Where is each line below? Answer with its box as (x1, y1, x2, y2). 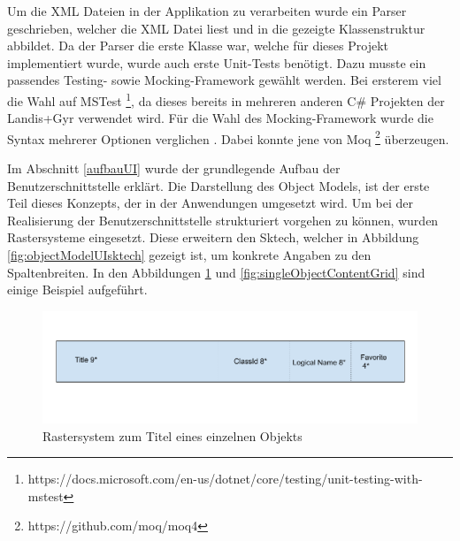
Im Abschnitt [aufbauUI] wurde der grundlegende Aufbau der (7, 159, 341, 178)
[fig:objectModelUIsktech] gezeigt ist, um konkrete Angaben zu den (7, 246, 372, 264)
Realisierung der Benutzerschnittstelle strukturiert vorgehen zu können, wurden (7, 210, 439, 229)
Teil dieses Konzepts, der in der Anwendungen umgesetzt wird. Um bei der (7, 194, 413, 212)
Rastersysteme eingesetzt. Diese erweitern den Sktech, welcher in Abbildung (7, 228, 419, 247)
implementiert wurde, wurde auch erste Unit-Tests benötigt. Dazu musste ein (7, 53, 426, 72)
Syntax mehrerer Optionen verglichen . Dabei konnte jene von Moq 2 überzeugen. (7, 126, 449, 148)
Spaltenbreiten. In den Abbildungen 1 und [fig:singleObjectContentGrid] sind (7, 263, 425, 281)
